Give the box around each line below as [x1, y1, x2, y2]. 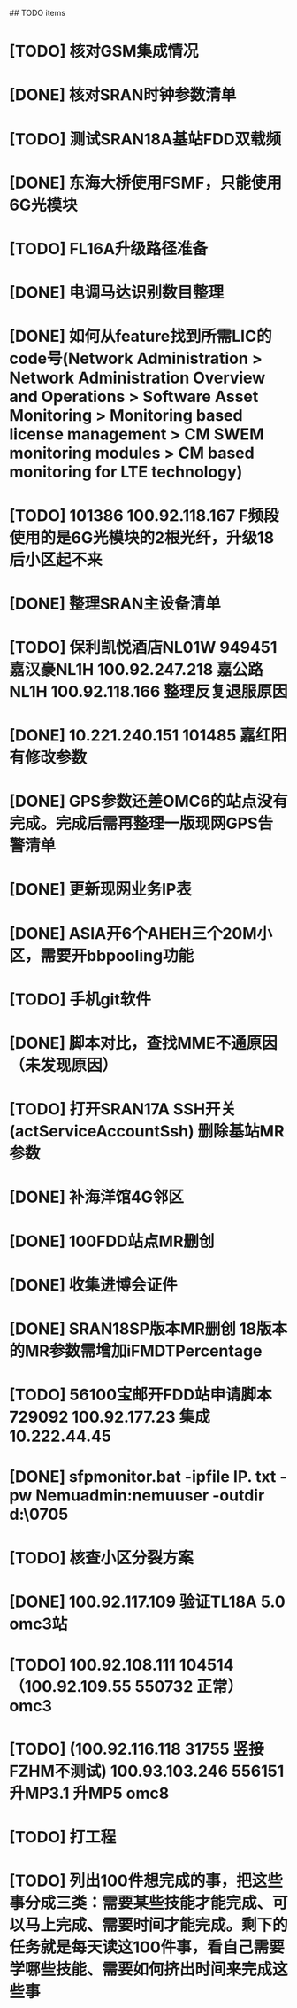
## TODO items [9, 8, 66, 18]
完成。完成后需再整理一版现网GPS [9, 814, 258, 833]
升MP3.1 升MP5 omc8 [9, 1784, 170, 1803]
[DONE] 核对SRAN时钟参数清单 [9, 85, 237, 105]
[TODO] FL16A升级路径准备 [9, 238, 209, 259]
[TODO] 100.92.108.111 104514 [9, 1655, 234, 1675]
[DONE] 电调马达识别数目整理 [9, 283, 224, 303]
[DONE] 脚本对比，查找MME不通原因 [9, 1034, 278, 1053]
